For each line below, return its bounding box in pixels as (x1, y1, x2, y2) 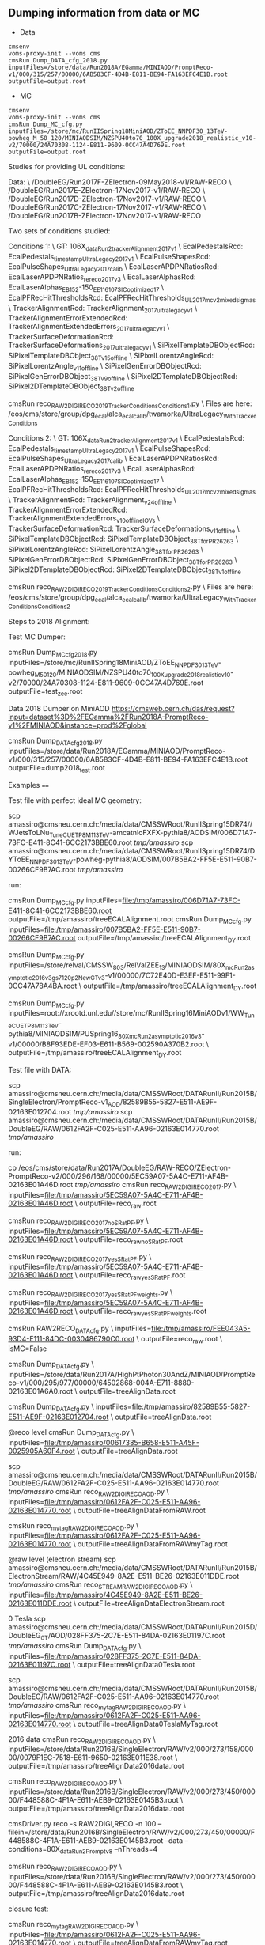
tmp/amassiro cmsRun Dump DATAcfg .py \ (8, 1641, 142, 1652)
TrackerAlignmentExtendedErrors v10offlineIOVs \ (8, 513, 161, 525)
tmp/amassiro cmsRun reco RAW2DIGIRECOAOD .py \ (8, 1486, 169, 1498)
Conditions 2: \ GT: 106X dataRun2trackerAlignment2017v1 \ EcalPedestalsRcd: (8, 433, 245, 445)
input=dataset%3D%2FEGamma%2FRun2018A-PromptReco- (8, 712, 209, 721)
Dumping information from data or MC (8, 6, 200, 20)
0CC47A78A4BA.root (8, 981, 78, 990)
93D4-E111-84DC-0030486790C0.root (8, 1334, 135, 1343)
